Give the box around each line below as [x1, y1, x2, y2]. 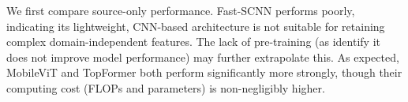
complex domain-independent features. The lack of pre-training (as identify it [6, 33, 380, 50]
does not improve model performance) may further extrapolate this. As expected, [6, 48, 399, 65]
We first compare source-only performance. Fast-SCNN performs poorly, [6, 2, 355, 18]
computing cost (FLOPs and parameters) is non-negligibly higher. [6, 79, 325, 96]
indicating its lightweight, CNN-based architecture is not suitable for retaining [6, 17, 385, 34]
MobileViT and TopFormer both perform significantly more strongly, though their [6, 64, 402, 81]
